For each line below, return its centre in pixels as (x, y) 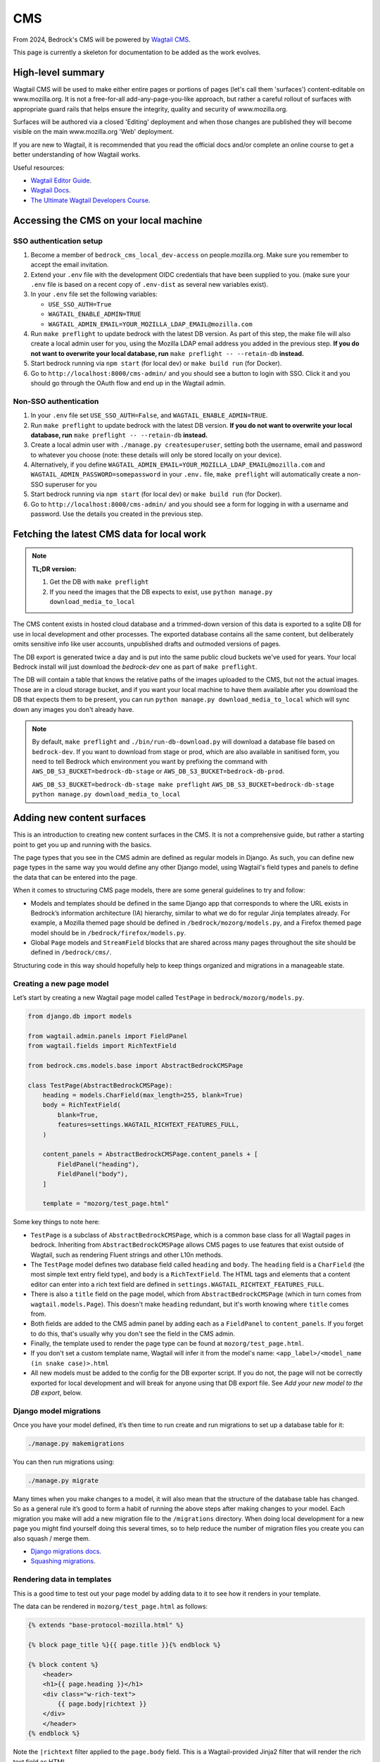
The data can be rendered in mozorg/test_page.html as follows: (110, 1606)
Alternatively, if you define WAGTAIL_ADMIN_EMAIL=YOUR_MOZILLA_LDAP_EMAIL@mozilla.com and (178, 464)
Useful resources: (39, 167)
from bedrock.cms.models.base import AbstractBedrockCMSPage (135, 1065)
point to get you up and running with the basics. (82, 844)
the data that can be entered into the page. (75, 877)
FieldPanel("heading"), (99, 1164)
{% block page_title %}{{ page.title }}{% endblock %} (124, 1645)
